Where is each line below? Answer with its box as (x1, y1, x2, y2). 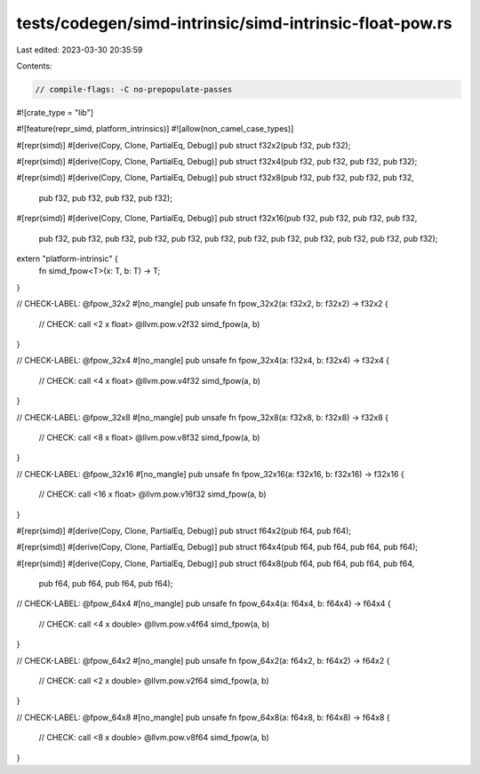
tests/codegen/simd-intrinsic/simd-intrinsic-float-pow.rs (16, 13, 452, 33)
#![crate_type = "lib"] (16, 107, 93, 117)
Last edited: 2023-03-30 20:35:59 (16, 44, 143, 55)
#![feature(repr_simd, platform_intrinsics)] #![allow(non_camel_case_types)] (16, 124, 294, 134)
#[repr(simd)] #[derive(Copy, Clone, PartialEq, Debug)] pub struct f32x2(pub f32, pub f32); (16, 140, 351, 150)
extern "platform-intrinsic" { (16, 253, 119, 264)
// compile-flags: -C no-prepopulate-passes (35, 84, 233, 94)
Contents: (16, 60, 52, 71)
